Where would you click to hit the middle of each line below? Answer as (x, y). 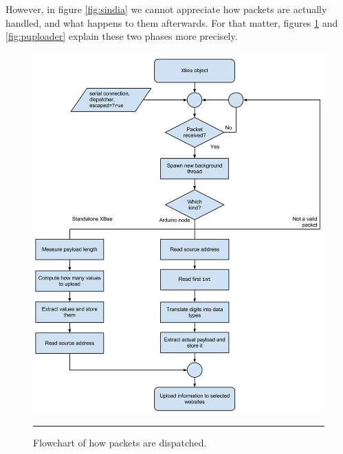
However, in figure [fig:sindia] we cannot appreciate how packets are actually (166, 9)
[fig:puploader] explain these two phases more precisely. (122, 36)
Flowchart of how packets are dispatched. (120, 443)
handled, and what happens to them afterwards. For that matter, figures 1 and (172, 22)
